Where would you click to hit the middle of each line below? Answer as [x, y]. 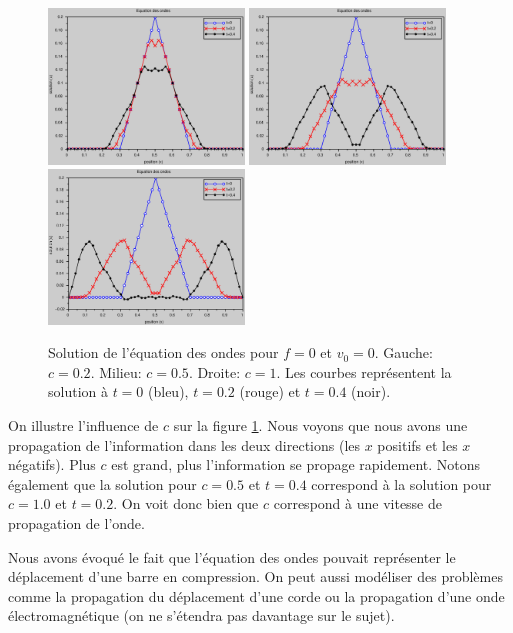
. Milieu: [116, 371]
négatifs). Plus [52, 464]
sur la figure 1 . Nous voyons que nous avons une [320, 425]
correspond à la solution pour [401, 483]
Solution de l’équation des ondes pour [163, 352]
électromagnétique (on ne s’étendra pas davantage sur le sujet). [201, 615]
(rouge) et [270, 391]
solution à [78, 391]
